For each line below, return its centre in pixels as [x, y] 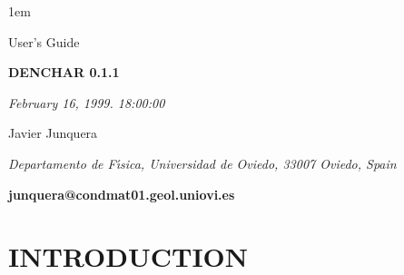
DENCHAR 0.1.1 [64, 72]
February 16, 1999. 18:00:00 [87, 102]
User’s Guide [44, 41]
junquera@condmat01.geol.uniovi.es [122, 194]
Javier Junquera [53, 133]
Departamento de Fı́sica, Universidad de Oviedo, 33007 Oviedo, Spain [202, 163]
